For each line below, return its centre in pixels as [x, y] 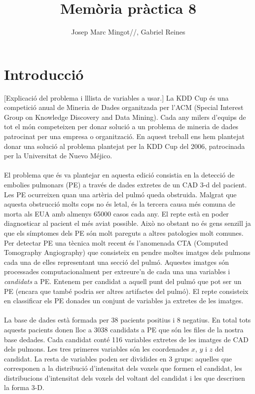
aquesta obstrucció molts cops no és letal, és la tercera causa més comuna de [120, 204]
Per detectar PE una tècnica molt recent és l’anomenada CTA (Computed [116, 242]
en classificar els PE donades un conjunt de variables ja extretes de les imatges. [124, 301]
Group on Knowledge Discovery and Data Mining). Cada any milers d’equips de [125, 117]
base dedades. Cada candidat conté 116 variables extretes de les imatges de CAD [126, 339]
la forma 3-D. [24, 387]
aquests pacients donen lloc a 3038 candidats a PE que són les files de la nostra [124, 329]
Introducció [44, 74]
